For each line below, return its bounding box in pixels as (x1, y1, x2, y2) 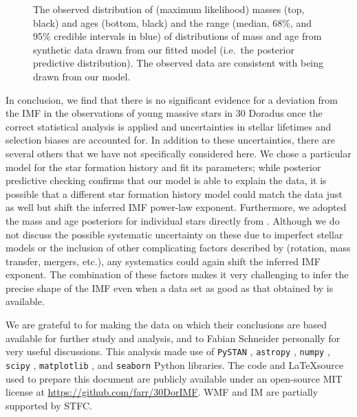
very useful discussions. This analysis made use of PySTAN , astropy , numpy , (6, 344, 330, 359)
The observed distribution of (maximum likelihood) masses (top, (33, 2, 305, 16)
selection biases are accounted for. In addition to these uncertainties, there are (6, 133, 335, 147)
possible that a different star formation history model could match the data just (6, 186, 343, 201)
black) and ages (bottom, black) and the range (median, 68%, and (33, 15, 312, 30)
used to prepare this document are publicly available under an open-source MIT (6, 371, 343, 385)
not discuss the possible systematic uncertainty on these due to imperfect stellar (6, 227, 343, 241)
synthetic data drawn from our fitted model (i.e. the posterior (33, 42, 294, 56)
